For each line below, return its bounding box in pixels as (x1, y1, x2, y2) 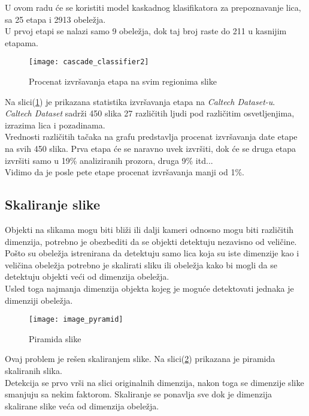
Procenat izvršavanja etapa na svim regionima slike (29, 75, 217, 88)
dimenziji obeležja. (5, 294, 73, 306)
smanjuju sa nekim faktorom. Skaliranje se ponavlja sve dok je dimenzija (5, 388, 272, 400)
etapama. (5, 36, 38, 49)
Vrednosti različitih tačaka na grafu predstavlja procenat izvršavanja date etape (5, 130, 298, 143)
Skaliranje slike (5, 195, 100, 214)
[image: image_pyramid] (29, 315, 123, 324)
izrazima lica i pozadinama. (5, 118, 105, 131)
